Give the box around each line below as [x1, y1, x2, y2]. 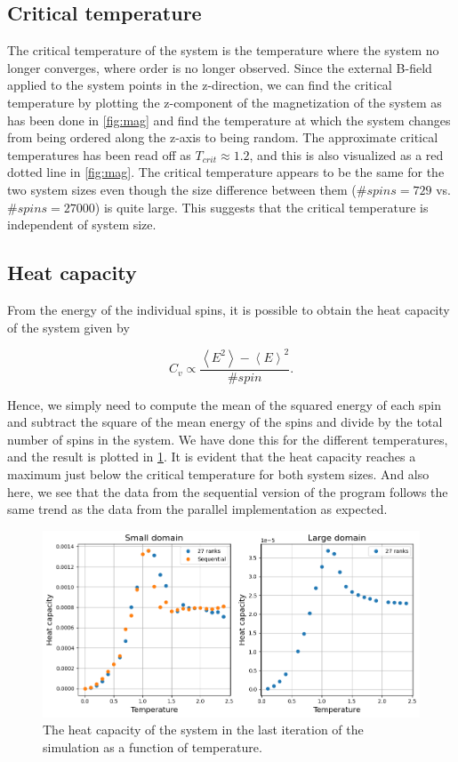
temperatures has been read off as [7, 145, 191, 164]
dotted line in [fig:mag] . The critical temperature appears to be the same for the [7, 163, 445, 181]
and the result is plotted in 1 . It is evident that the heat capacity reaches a [7, 447, 416, 466]
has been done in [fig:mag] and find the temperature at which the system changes [7, 110, 451, 129]
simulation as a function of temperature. [43, 738, 262, 757]
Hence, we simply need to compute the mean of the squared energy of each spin [7, 395, 441, 413]
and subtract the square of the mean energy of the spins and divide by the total [7, 413, 443, 431]
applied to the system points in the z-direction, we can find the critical [7, 76, 392, 94]
